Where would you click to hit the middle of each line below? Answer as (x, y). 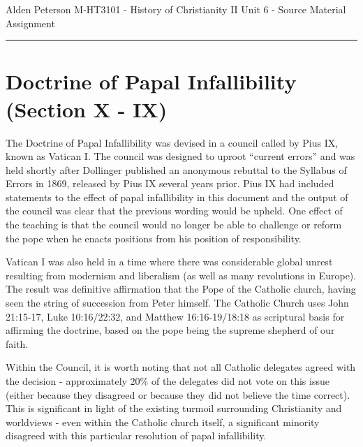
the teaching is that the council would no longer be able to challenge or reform (174, 225)
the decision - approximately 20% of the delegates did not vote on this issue (168, 381)
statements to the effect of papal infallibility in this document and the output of (177, 197)
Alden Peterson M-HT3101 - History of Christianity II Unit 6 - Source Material (176, 9)
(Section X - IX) (87, 109)
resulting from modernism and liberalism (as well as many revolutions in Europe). (181, 275)
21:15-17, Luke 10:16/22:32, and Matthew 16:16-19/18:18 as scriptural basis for (175, 316)
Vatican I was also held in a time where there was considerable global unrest (169, 262)
